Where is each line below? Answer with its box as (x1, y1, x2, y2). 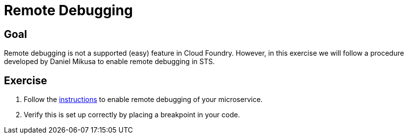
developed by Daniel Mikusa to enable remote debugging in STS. (4, 57, 215, 66)
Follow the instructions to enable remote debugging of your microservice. (24, 95, 263, 104)
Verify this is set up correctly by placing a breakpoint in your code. (24, 110, 240, 119)
